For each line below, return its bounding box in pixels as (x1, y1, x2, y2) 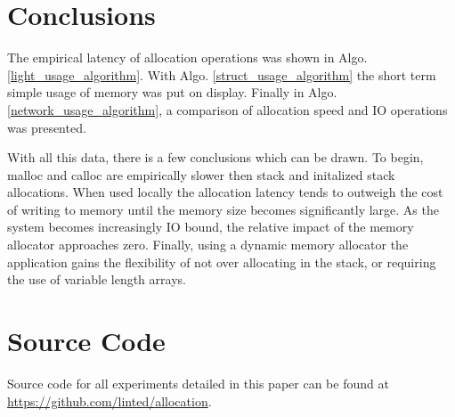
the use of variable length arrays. (7, 270, 186, 289)
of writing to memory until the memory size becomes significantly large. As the (7, 200, 439, 218)
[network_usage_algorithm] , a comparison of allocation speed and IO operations (7, 100, 448, 119)
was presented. (7, 118, 86, 136)
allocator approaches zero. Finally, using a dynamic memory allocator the (7, 235, 409, 254)
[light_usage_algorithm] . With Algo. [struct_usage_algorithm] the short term (7, 65, 436, 84)
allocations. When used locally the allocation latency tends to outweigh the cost (7, 183, 443, 201)
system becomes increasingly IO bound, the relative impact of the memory (7, 217, 414, 236)
